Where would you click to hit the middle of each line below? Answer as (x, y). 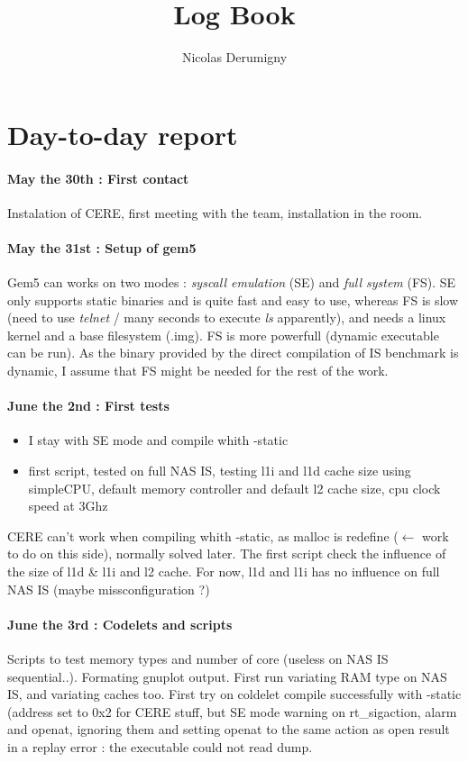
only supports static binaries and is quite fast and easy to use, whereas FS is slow (233, 299)
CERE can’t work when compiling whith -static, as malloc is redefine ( (203, 535)
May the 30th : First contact (98, 178)
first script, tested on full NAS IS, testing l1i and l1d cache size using (220, 471)
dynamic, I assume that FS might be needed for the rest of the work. (198, 371)
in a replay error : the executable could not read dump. (160, 746)
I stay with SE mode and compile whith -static (158, 440)
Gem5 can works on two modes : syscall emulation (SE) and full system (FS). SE (232, 282)
